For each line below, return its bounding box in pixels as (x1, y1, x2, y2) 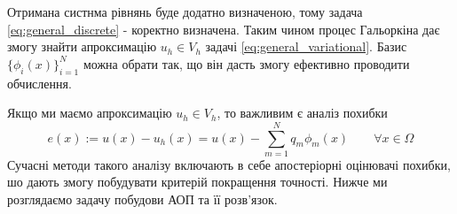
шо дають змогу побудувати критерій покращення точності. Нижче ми (7, 172, 388, 191)
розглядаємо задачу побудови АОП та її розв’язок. (7, 190, 278, 209)
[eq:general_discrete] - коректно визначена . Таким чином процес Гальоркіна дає (7, 19, 440, 38)
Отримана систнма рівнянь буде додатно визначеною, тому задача (7, 3, 363, 20)
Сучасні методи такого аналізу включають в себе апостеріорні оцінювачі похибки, (7, 155, 451, 173)
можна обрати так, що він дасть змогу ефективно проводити (83, 54, 410, 73)
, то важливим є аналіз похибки (217, 103, 388, 122)
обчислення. (7, 73, 72, 92)
